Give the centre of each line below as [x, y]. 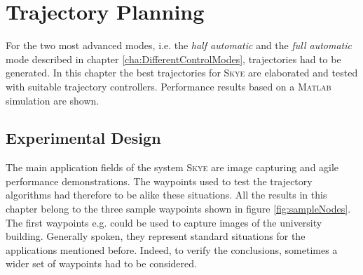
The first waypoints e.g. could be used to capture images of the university [164, 222]
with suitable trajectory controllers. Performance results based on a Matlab [169, 86]
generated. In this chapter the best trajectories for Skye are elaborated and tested [182, 73]
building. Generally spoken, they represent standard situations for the [156, 236]
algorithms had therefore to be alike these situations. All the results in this [166, 195]
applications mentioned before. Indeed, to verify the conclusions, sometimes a [172, 249]
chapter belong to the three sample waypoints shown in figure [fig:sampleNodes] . [178, 209]
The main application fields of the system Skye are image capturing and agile [172, 167]
